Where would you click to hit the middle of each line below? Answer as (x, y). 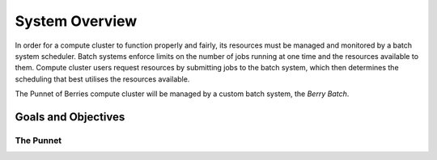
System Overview (76, 21)
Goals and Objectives (70, 117)
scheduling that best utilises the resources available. (102, 79)
